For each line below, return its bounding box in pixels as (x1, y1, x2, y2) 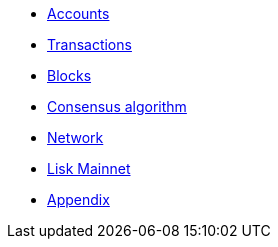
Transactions (47, 36, 132, 53)
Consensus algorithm (47, 98, 187, 115)
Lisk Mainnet (47, 160, 131, 177)
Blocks (47, 67, 92, 84)
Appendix (47, 191, 110, 208)
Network (47, 129, 104, 146)
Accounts (47, 5, 110, 22)
